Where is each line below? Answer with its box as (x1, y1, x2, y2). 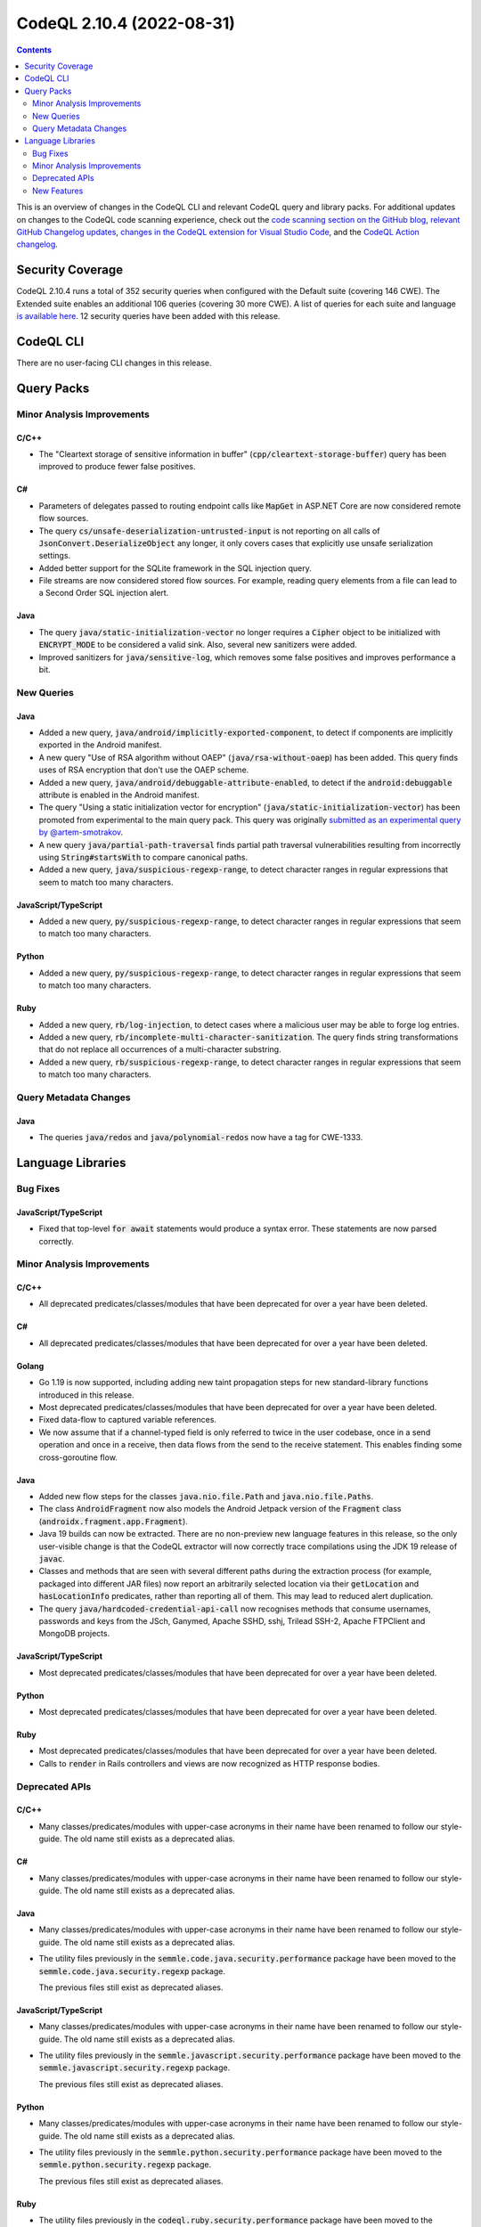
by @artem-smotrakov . (38, 827, 124, 837)
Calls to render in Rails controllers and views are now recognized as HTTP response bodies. (38, 1758, 380, 1768)
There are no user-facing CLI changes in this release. (16, 357, 213, 368)
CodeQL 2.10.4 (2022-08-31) (16, 13, 236, 33)
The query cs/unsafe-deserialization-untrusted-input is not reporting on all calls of (38, 526, 380, 536)
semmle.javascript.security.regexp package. (38, 2062, 231, 2073)
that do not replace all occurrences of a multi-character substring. (38, 1044, 281, 1055)
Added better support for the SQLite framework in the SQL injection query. (38, 562, 312, 574)
